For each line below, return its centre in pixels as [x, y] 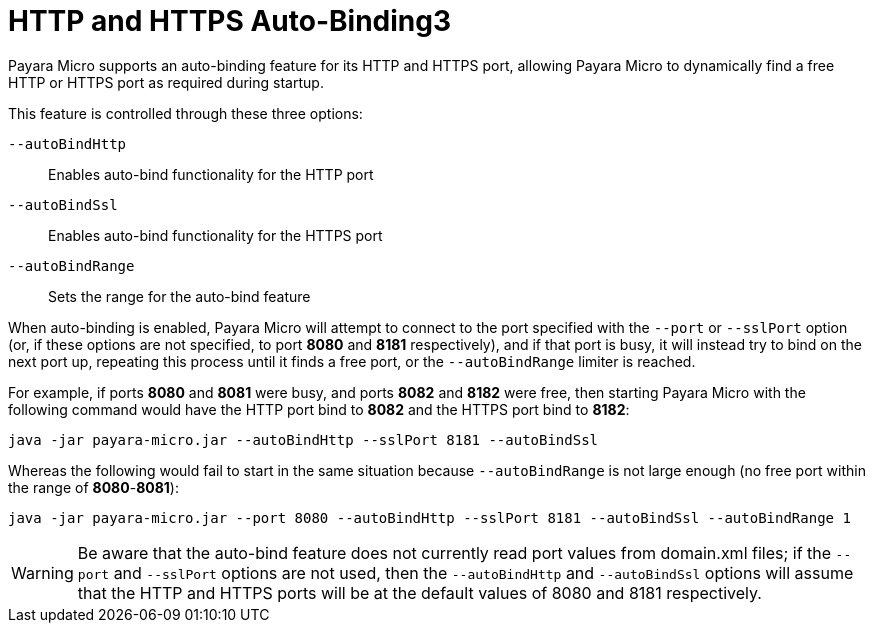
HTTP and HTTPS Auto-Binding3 [230, 21]
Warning [42, 572]
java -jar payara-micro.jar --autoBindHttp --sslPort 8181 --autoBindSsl [303, 439]
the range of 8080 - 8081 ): [93, 487]
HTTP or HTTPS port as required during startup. [166, 82]
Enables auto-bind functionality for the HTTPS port [215, 235]
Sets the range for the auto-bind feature [179, 296]
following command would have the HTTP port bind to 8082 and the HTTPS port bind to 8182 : [319, 409]
